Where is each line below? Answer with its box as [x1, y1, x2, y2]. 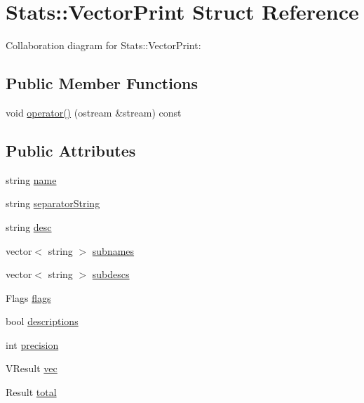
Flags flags [6, 290, 51, 305]
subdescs [92, 267, 130, 282]
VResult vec [6, 361, 58, 376]
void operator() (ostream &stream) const [6, 105, 182, 119]
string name [6, 172, 57, 187]
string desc [6, 219, 52, 234]
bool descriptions [6, 314, 79, 329]
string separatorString [6, 196, 100, 211]
